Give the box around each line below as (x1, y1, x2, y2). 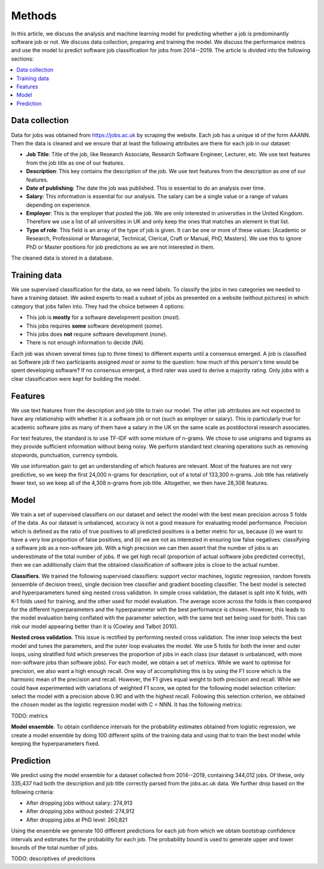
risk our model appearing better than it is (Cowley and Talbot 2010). (11, 623, 178, 630)
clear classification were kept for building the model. (11, 375, 141, 382)
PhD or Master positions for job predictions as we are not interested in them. (26, 243, 215, 251)
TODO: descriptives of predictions (11, 855, 95, 862)
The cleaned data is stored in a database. (11, 254, 113, 261)
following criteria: (11, 788, 54, 796)
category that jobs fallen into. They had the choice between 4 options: (11, 302, 185, 309)
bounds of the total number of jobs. (11, 844, 99, 851)
